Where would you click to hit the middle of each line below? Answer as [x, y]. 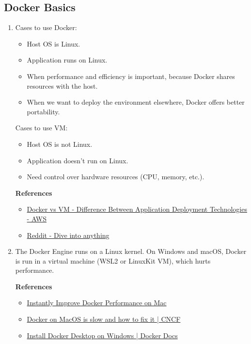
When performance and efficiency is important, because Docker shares [131, 76]
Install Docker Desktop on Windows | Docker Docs [102, 335]
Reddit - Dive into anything [68, 235]
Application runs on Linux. [67, 60]
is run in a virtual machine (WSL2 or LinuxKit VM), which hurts [113, 260]
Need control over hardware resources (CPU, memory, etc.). [116, 177]
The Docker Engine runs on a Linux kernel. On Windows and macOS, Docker [131, 251]
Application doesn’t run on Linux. [78, 160]
